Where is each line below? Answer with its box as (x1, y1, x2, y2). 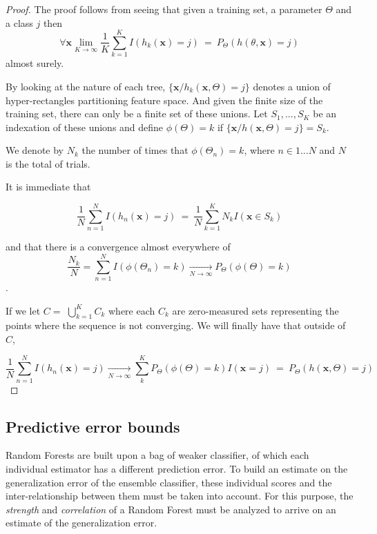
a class (6, 15, 33, 30)
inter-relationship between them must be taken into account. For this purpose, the (6, 488, 354, 503)
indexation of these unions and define (6, 119, 164, 134)
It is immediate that (6, 179, 91, 194)
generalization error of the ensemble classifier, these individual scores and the (6, 475, 332, 489)
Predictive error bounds (6, 415, 180, 437)
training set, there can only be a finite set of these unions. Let (6, 106, 268, 121)
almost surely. (6, 56, 64, 70)
